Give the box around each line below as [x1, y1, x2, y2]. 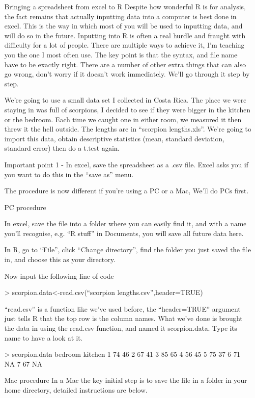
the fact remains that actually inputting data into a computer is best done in [4, 11, 237, 21]
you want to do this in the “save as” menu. [4, 169, 134, 179]
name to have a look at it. [4, 332, 83, 343]
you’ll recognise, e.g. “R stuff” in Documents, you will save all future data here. [4, 228, 244, 238]
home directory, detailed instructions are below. [4, 385, 148, 395]
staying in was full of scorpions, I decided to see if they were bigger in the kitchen [4, 104, 251, 114]
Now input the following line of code [4, 270, 114, 281]
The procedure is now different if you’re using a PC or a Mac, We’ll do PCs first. [4, 186, 249, 196]
